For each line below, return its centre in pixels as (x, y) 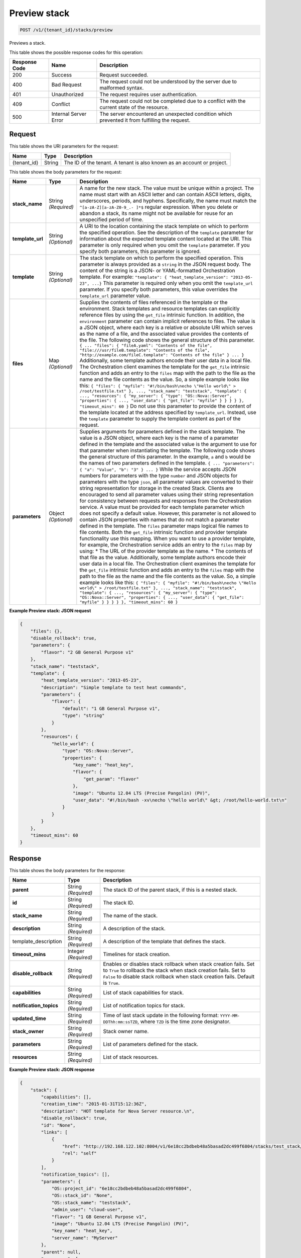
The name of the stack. (130, 916)
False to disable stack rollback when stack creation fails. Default (179, 977)
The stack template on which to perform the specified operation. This (161, 258)
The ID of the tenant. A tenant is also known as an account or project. (146, 163)
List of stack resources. (131, 1057)
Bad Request (66, 85)
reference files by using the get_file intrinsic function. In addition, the (162, 315)
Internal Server (69, 114)
